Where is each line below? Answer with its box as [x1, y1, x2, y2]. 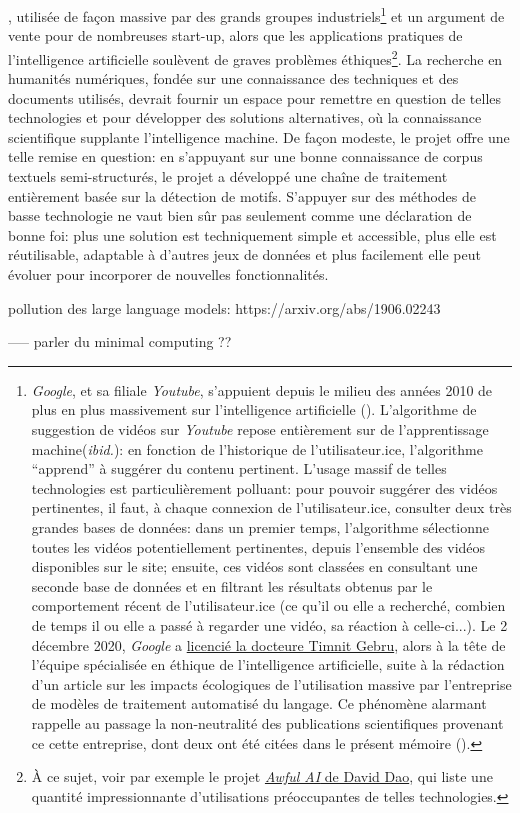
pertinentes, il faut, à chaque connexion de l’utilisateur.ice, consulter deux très [31, 497, 512, 518]
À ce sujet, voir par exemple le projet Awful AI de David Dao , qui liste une [31, 766, 493, 787]
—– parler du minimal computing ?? [8, 331, 232, 352]
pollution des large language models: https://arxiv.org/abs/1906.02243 [8, 297, 441, 318]
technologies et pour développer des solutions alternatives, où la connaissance [8, 107, 482, 128]
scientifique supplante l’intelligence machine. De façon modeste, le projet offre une [8, 126, 510, 147]
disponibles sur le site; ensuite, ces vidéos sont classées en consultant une [31, 556, 478, 577]
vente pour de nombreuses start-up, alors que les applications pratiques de [8, 25, 463, 46]
